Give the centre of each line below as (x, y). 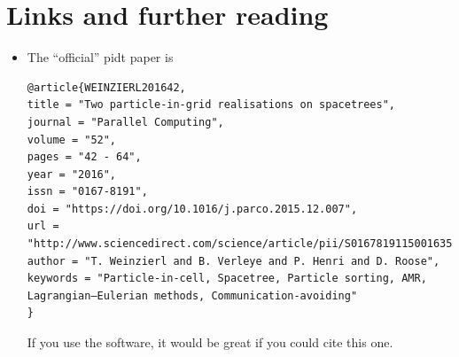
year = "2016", (72, 174)
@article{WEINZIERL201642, (106, 87)
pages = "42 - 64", (84, 157)
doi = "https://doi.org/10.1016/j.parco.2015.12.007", (192, 209)
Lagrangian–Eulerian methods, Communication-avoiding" (192, 295)
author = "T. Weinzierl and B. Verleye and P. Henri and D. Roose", (233, 261)
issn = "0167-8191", (87, 192)
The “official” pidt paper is (100, 57)
